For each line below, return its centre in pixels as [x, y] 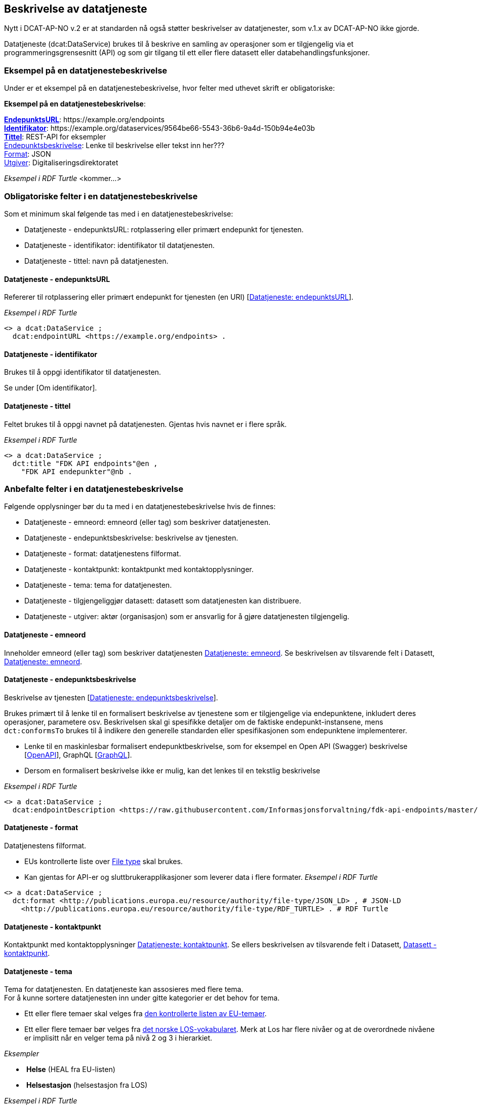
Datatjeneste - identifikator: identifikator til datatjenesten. [119, 245]
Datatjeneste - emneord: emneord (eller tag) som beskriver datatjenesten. [148, 522]
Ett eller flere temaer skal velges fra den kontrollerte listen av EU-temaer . [146, 1014]
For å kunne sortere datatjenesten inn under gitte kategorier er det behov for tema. [142, 998]
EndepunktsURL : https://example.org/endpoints [84, 120]
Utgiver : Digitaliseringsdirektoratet [61, 163]
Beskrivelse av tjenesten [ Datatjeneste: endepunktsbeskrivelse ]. [111, 697]
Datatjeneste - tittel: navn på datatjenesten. [96, 261]
